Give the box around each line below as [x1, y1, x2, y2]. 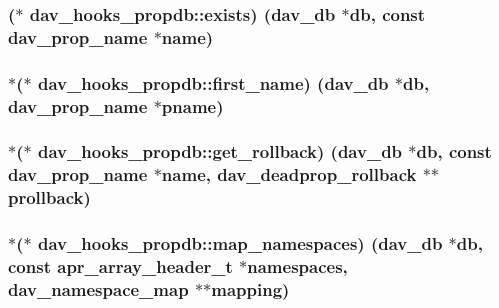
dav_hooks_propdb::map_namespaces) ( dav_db [37, 231, 443, 256]
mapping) [211, 276, 290, 301]
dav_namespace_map [8, 276, 189, 301]
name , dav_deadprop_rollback [161, 162, 417, 187]
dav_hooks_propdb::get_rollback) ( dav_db [37, 139, 403, 164]
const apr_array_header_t [8, 254, 233, 279]
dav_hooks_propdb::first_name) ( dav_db [37, 70, 389, 95]
